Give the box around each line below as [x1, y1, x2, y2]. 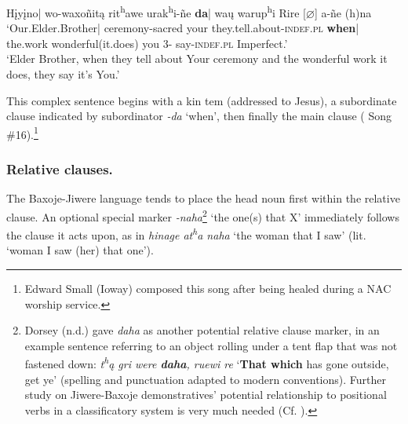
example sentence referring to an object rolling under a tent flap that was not [24, 337, 398, 353]
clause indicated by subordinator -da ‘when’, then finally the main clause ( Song [6, 108, 392, 124]
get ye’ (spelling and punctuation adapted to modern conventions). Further [24, 371, 386, 387]
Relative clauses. [6, 159, 113, 178]
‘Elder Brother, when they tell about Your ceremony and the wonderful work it [6, 50, 388, 67]
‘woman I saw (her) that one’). [6, 242, 154, 258]
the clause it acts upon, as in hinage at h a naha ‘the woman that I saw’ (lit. [6, 225, 366, 243]
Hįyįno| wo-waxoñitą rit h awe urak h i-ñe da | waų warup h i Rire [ [6, 2, 306, 20]
